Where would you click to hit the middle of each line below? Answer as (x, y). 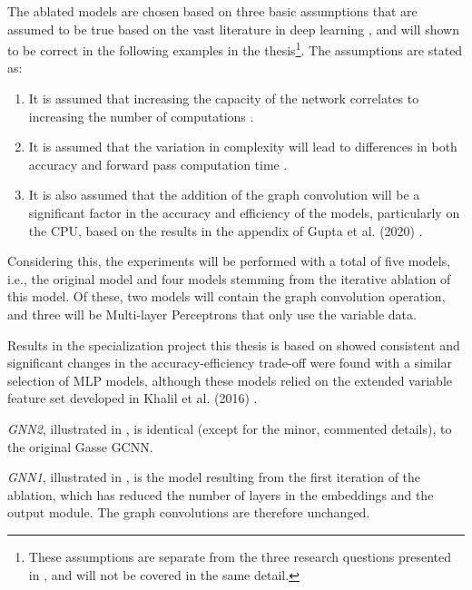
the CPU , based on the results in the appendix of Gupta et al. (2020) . (226, 230)
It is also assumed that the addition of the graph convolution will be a (224, 195)
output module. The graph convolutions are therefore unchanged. (189, 512)
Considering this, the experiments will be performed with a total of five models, (229, 261)
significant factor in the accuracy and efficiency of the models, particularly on (244, 212)
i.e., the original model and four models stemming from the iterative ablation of (229, 278)
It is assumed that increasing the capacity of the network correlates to (224, 98)
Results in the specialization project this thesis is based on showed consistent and (234, 344)
